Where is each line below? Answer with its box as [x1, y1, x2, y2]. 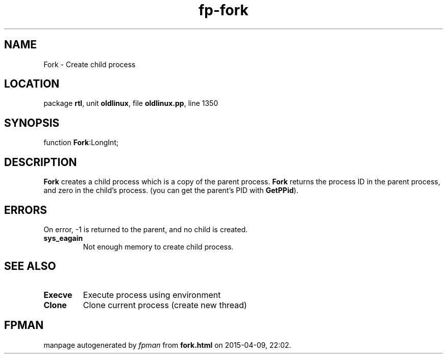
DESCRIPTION [4, 155, 77, 169]
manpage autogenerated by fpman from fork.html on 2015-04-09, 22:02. [43, 340, 291, 349]
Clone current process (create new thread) [83, 299, 247, 310]
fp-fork [198, 2, 249, 19]
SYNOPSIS [4, 116, 60, 129]
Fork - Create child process [43, 60, 136, 69]
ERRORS [4, 203, 47, 216]
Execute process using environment [83, 289, 221, 300]
